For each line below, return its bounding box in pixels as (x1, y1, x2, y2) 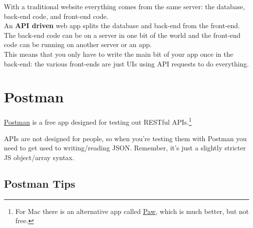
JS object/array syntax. (4, 152, 74, 162)
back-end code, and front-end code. (4, 11, 108, 21)
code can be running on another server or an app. (4, 39, 152, 49)
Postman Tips (4, 176, 75, 191)
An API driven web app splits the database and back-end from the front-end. (4, 20, 240, 31)
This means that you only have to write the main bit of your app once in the (4, 49, 234, 59)
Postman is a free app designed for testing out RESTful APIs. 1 (4, 115, 192, 127)
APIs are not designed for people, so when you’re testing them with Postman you (4, 133, 247, 143)
